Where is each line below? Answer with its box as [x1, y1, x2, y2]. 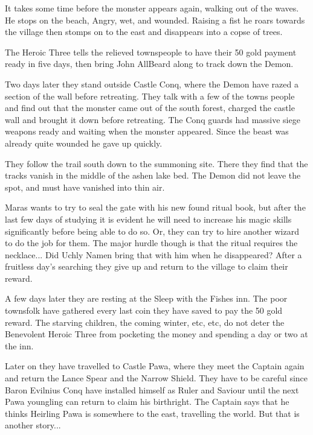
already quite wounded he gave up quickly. [5, 136, 163, 149]
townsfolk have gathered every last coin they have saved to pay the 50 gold [5, 304, 283, 317]
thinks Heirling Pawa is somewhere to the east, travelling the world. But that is [5, 407, 300, 419]
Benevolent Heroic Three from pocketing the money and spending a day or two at [5, 328, 308, 340]
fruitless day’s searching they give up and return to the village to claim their [5, 260, 288, 273]
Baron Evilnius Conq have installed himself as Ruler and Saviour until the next [5, 383, 299, 396]
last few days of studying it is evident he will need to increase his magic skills [5, 212, 292, 225]
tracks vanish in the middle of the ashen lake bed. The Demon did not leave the [5, 169, 301, 182]
